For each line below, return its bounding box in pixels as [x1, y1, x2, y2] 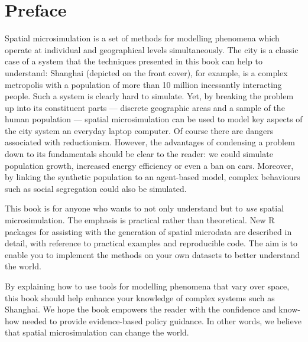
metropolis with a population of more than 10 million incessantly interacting [5, 78, 282, 90]
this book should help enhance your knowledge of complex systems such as [5, 291, 275, 304]
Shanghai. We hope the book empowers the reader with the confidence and [5, 303, 276, 315]
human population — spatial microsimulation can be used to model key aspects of [5, 113, 303, 125]
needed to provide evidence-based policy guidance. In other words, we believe [22, 314, 301, 327]
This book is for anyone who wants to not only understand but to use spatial [5, 202, 284, 214]
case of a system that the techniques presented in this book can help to [5, 55, 263, 67]
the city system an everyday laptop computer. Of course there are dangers [5, 124, 274, 136]
